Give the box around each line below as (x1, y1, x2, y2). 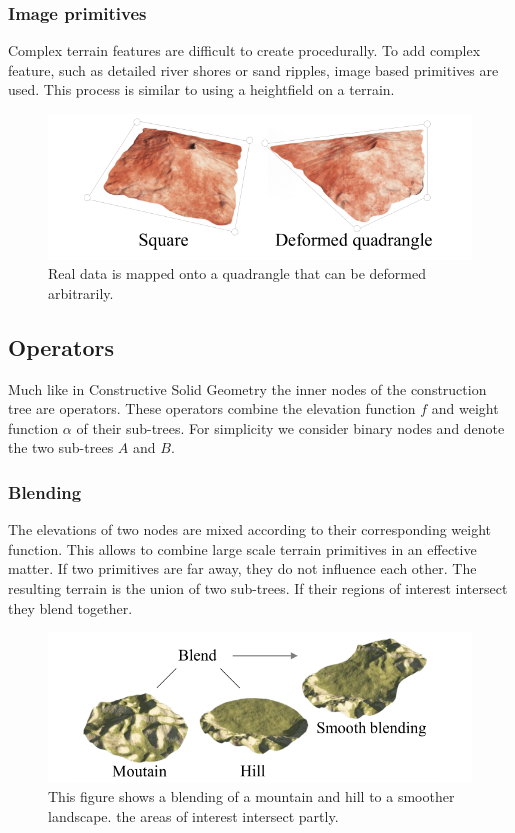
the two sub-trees (8, 437, 114, 458)
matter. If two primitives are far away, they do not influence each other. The (8, 558, 477, 579)
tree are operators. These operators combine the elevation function (8, 398, 416, 419)
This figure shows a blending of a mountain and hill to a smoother (48, 786, 455, 807)
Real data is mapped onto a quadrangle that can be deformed (48, 263, 426, 284)
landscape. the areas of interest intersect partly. (48, 805, 339, 826)
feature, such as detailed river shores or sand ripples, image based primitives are (8, 59, 499, 80)
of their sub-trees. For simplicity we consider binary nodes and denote (76, 417, 505, 438)
